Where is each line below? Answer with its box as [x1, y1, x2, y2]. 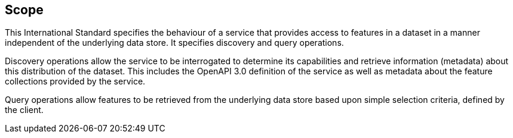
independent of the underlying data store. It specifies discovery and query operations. [5, 37, 344, 48]
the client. [5, 105, 44, 115]
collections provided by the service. [5, 76, 146, 87]
